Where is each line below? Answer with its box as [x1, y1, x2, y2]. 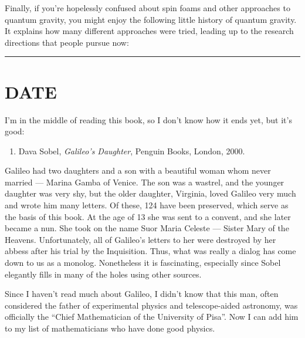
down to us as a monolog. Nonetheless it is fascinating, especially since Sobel [5, 256, 281, 269]
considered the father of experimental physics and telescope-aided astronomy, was [5, 299, 298, 311]
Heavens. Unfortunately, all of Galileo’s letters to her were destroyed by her [5, 233, 276, 245]
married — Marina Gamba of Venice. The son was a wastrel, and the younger [5, 175, 284, 188]
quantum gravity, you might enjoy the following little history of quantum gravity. [5, 13, 297, 25]
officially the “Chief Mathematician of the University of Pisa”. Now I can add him [5, 310, 299, 323]
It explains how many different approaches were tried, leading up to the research [5, 25, 294, 37]
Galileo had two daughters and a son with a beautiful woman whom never [5, 164, 271, 177]
